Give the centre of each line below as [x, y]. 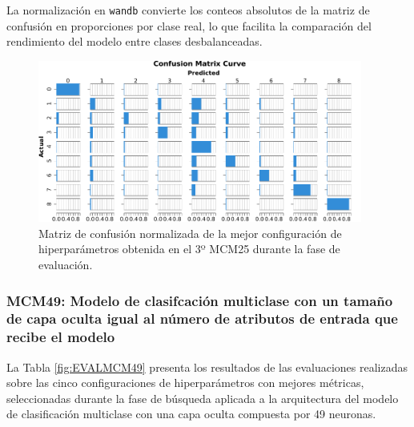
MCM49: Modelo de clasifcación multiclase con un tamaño [200, 300]
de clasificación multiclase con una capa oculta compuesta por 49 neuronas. [191, 414]
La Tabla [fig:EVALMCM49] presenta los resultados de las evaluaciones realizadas [207, 367]
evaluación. [66, 265]
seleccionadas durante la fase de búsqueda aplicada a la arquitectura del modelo [203, 398]
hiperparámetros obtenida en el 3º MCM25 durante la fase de [189, 249]
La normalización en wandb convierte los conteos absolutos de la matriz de [188, 10]
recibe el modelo [61, 337]
